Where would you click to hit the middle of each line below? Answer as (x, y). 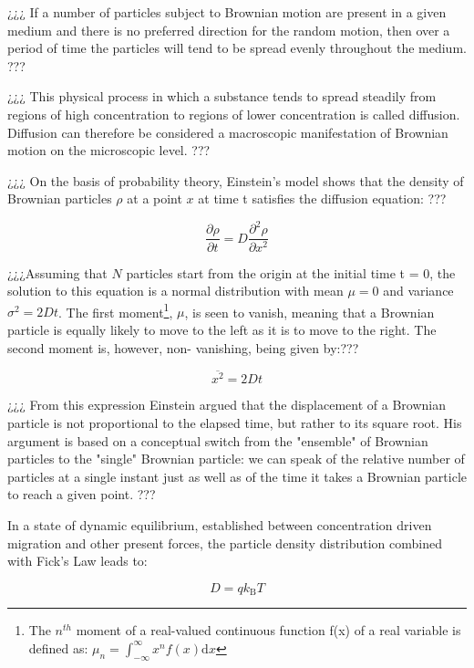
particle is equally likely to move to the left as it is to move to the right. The (222, 329)
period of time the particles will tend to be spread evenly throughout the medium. (237, 48)
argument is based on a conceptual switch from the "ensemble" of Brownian (218, 440)
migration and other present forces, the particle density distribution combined (225, 543)
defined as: (58, 647)
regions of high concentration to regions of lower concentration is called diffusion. (234, 114)
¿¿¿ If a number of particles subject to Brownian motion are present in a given (227, 12)
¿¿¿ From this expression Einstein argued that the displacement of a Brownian (227, 405)
